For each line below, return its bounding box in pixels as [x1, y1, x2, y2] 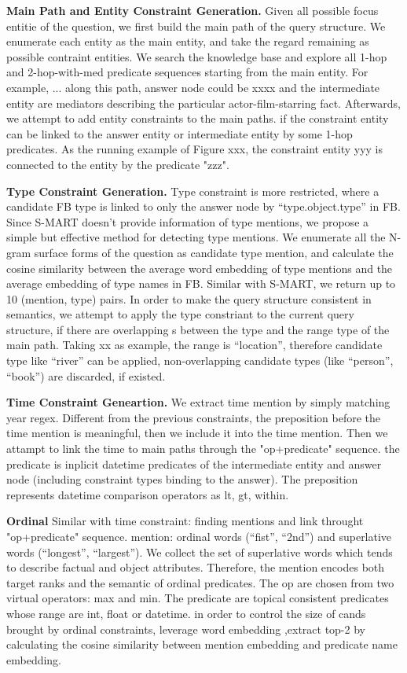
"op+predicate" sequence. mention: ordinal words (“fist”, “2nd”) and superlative [6, 528, 392, 544]
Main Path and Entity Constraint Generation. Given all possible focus [6, 2, 379, 18]
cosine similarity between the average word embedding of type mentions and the [6, 259, 393, 276]
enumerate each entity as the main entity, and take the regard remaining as [6, 33, 369, 50]
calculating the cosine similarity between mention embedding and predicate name [6, 636, 398, 653]
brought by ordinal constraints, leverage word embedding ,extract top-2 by [6, 620, 365, 637]
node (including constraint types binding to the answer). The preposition [6, 471, 358, 487]
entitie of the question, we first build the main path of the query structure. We [6, 17, 386, 34]
